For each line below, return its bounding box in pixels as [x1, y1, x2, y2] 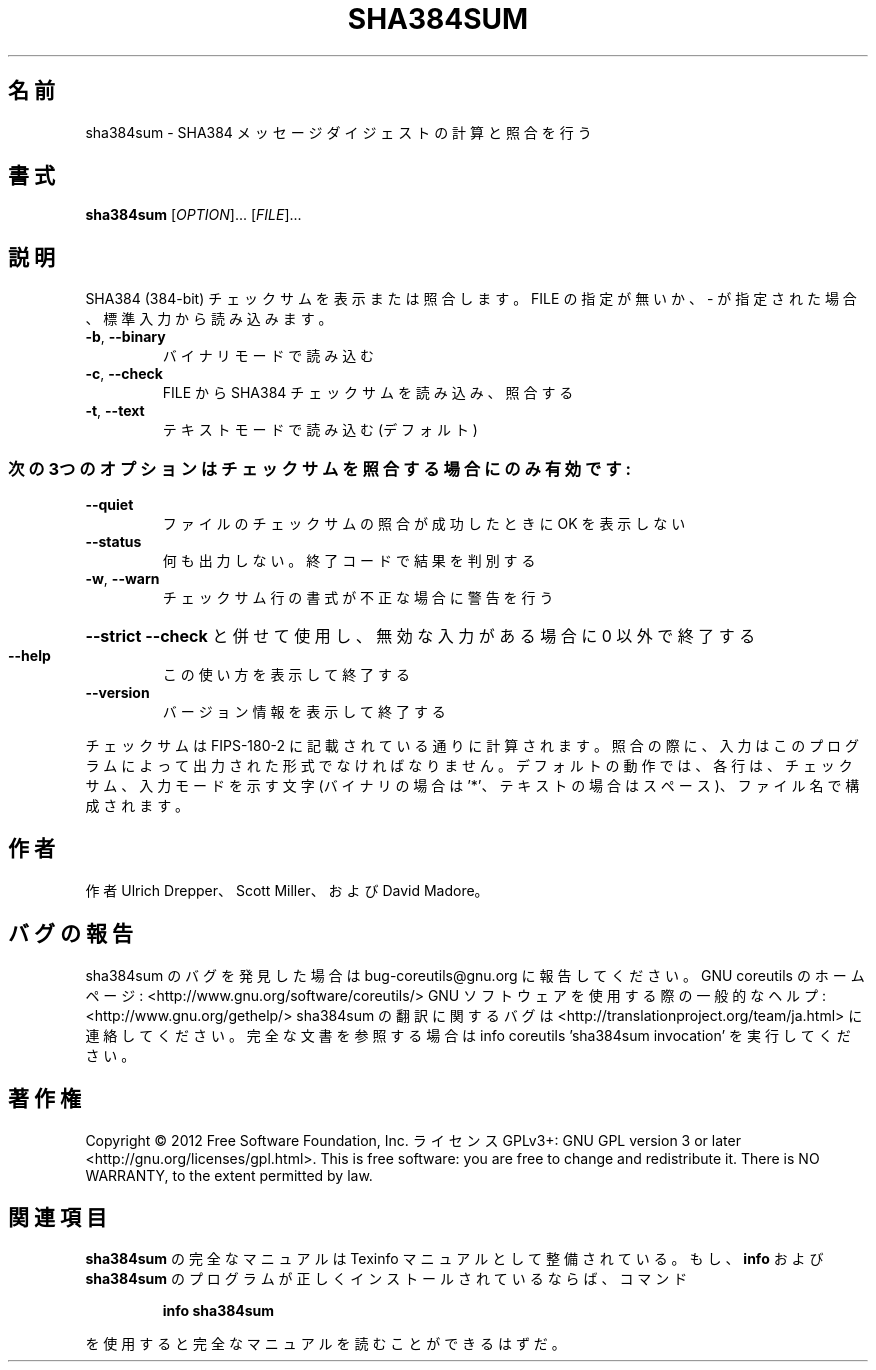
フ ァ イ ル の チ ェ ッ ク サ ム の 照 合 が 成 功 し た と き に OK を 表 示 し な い [162, 515, 686, 533]
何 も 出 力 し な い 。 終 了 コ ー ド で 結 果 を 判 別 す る [162, 552, 536, 570]
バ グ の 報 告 [8, 921, 133, 947]
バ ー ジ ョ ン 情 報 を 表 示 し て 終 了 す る [162, 703, 446, 721]
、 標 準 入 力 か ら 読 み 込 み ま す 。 [85, 310, 333, 328]
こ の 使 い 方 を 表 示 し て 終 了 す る [162, 666, 410, 684]
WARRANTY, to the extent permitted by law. [85, 1166, 373, 1184]
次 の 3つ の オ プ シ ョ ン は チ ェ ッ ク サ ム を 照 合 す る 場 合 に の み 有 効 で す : [8, 458, 632, 479]
